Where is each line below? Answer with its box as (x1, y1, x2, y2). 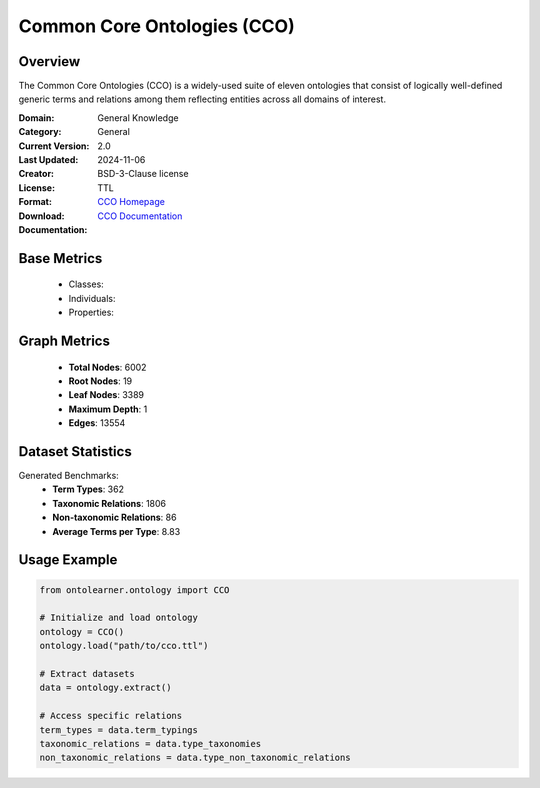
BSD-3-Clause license (97, 168, 189, 180)
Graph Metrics (18, 332, 110, 349)
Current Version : (18, 140, 90, 152)
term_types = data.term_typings (39, 724, 199, 735)
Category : (18, 126, 62, 138)
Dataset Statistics (18, 443, 132, 460)
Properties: (68, 306, 115, 319)
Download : (18, 210, 65, 222)
